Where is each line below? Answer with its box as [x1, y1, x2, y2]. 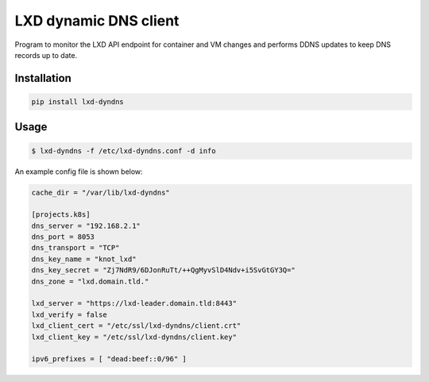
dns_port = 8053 [31, 233, 95, 241]
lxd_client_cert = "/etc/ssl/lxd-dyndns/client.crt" [31, 322, 242, 330]
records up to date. [14, 50, 78, 60]
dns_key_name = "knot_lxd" [31, 254, 137, 264]
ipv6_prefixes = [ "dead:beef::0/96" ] [31, 354, 187, 364]
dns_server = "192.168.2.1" [31, 221, 141, 230]
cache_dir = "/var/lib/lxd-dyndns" [31, 187, 170, 197]
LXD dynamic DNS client [14, 12, 180, 29]
